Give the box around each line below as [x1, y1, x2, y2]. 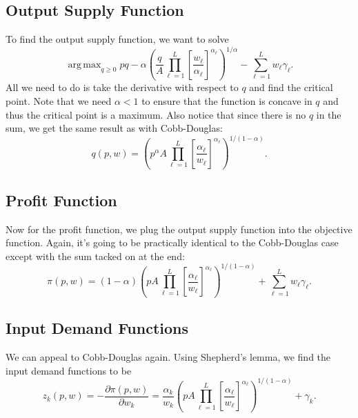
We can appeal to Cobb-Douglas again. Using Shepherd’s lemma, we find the [6, 350, 331, 364]
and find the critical [249, 80, 333, 94]
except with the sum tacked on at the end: [6, 248, 185, 263]
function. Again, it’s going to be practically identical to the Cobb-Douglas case [6, 235, 339, 250]
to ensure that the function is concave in [141, 93, 312, 108]
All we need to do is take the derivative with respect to [6, 80, 239, 94]
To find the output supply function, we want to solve [6, 32, 229, 46]
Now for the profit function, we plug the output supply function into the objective [6, 221, 352, 236]
